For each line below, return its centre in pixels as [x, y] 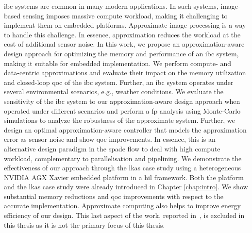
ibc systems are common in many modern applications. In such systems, [111, 6]
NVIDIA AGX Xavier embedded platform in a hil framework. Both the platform [124, 177]
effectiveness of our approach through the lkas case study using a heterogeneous [122, 168]
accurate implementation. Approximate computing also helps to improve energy [122, 206]
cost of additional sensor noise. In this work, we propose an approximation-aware [124, 44]
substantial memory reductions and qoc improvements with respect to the [114, 196]
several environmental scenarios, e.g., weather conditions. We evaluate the [114, 92]
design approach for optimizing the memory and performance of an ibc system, [121, 53]
